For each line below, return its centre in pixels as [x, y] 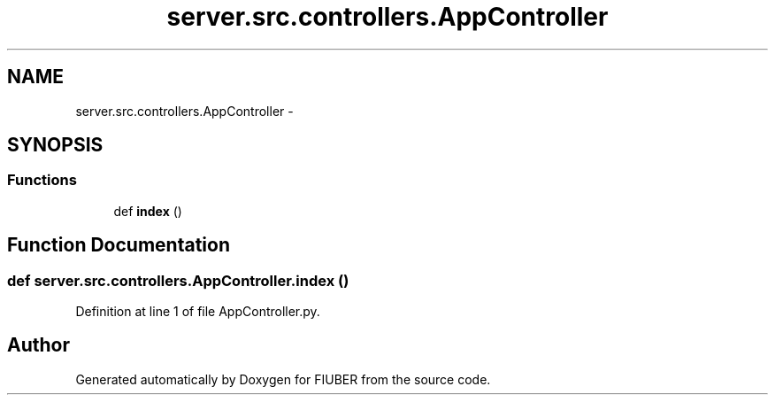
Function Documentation [119, 245]
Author [38, 345]
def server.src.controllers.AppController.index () [178, 280]
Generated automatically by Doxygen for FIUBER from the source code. [283, 379]
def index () [148, 211]
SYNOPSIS [55, 145]
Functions [42, 180]
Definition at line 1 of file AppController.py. [198, 312]
